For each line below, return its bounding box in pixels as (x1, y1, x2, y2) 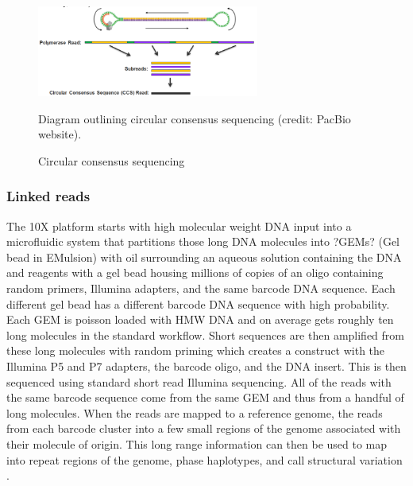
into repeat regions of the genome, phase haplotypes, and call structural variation (6, 451, 403, 468)
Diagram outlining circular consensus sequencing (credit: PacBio (38, 110, 351, 126)
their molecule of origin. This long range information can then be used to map (6, 435, 388, 452)
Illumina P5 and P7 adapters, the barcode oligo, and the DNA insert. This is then (6, 357, 407, 374)
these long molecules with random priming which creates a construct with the (6, 342, 385, 359)
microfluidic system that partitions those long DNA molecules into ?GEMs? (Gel (6, 233, 399, 250)
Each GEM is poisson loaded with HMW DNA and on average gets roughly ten (6, 311, 394, 328)
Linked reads (6, 186, 91, 206)
